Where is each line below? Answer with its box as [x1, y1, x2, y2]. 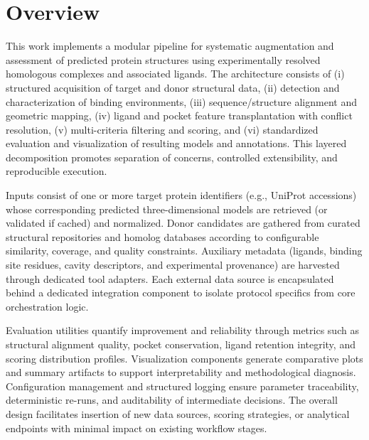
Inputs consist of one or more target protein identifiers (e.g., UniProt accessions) [6, 188, 357, 203]
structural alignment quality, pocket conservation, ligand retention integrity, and [6, 337, 355, 351]
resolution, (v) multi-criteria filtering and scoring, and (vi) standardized [6, 122, 319, 136]
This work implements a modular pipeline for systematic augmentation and [6, 38, 334, 53]
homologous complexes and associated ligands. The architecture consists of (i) [6, 66, 345, 81]
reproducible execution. [6, 163, 107, 178]
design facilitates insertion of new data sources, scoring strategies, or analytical [6, 406, 350, 421]
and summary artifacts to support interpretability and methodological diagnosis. [6, 365, 356, 380]
